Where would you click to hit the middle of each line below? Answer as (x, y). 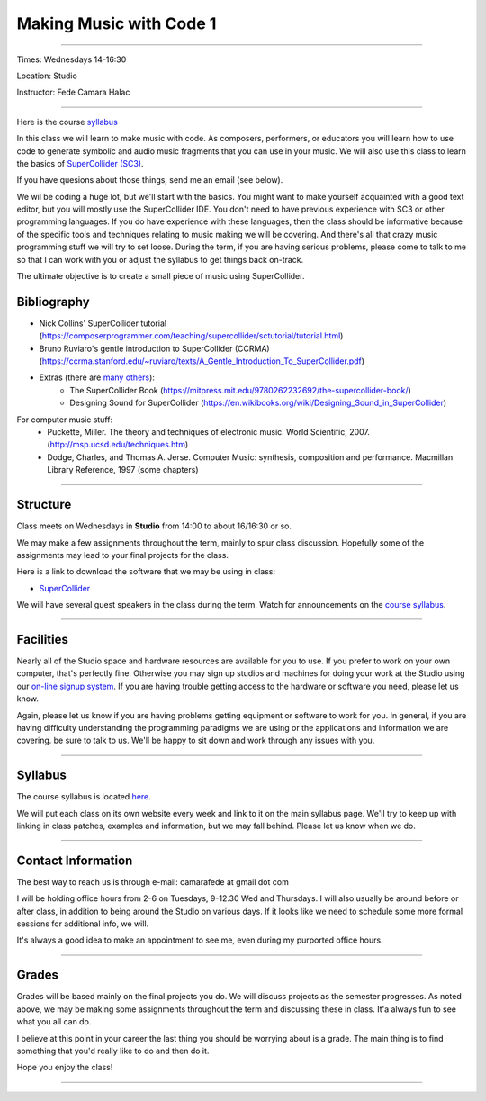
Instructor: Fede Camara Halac (73, 92)
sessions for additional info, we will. (83, 924)
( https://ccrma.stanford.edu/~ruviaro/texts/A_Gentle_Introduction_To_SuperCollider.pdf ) (202, 361)
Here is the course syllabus (67, 122)
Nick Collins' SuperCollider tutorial (103, 323)
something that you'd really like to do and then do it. (113, 1051)
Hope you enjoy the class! (65, 1068)
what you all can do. (54, 1022)
